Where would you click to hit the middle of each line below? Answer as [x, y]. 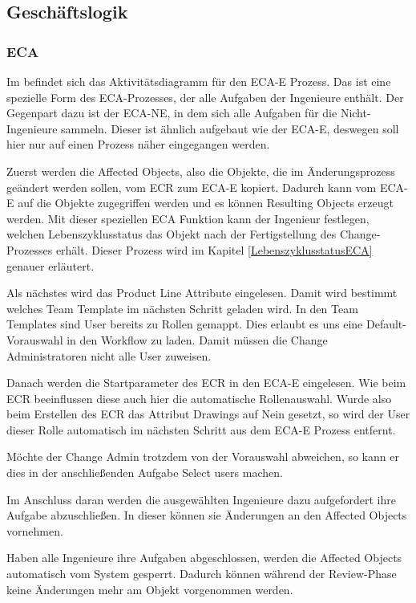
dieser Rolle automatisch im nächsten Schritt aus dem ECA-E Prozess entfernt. [201, 429]
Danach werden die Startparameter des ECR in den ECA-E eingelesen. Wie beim [206, 383]
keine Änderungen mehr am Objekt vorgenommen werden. [150, 589]
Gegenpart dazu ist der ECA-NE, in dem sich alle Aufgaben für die [172, 113]
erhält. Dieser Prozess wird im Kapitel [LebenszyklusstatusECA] [214, 249]
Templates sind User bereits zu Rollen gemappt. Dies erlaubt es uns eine [185, 324]
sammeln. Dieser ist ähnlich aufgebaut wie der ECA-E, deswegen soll [230, 128]
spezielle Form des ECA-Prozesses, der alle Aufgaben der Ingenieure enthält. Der [205, 97]
